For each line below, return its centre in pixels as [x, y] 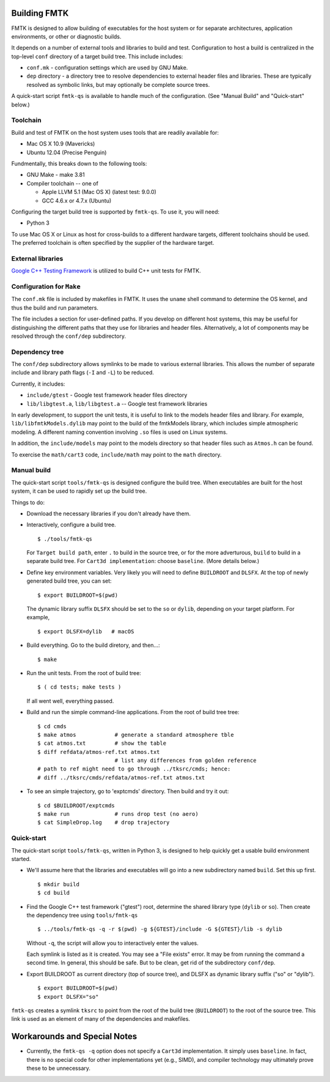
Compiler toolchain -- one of [63, 183]
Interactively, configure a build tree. [71, 525]
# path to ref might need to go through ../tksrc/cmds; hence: [134, 769]
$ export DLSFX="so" [68, 997]
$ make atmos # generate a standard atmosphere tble [136, 735]
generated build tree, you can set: [69, 581]
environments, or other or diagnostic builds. [66, 36]
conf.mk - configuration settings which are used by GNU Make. [107, 68]
